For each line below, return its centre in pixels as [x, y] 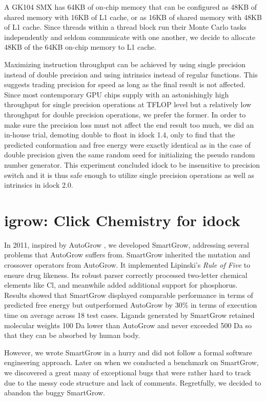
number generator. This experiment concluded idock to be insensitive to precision [132, 164]
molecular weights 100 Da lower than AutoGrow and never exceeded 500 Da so [128, 325]
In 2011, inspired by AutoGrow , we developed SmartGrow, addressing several [127, 244]
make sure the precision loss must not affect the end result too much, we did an [129, 124]
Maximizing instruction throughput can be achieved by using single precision [125, 64]
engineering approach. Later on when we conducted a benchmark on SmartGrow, [131, 362]
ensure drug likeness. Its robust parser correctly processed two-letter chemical [126, 275]
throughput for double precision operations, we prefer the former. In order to [125, 114]
